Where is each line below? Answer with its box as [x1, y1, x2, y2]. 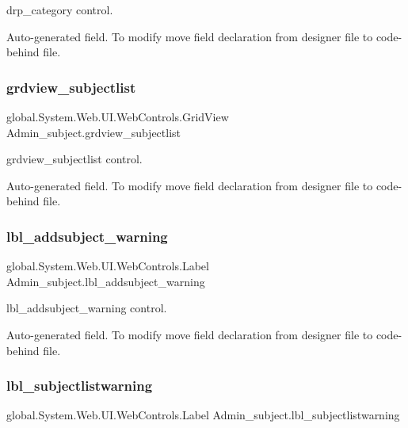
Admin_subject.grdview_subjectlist [6, 124, 181, 140]
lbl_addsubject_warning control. [6, 300, 167, 316]
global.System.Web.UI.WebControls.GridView [6, 109, 229, 124]
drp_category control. [6, 2, 113, 17]
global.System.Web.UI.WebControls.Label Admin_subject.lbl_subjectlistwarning [6, 407, 400, 423]
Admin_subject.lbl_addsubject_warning [6, 273, 205, 289]
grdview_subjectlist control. [6, 151, 143, 167]
